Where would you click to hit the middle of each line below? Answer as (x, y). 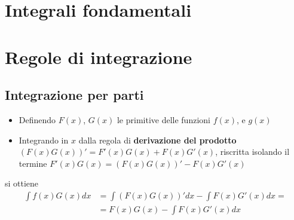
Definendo (37, 119)
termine (33, 163)
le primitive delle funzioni (163, 119)
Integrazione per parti (74, 95)
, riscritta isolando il (252, 152)
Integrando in (44, 140)
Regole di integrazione (99, 56)
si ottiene (22, 183)
